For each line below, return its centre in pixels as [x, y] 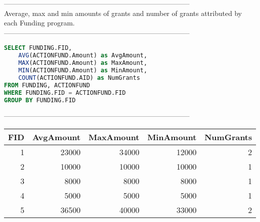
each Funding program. [39, 23]
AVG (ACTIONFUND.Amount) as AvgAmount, [83, 56]
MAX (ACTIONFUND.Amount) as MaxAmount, [83, 63]
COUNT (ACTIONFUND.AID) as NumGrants [79, 78]
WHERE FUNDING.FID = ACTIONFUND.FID [65, 93]
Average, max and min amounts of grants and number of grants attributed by [123, 13]
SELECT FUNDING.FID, [38, 48]
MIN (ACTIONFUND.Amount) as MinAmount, [83, 70]
